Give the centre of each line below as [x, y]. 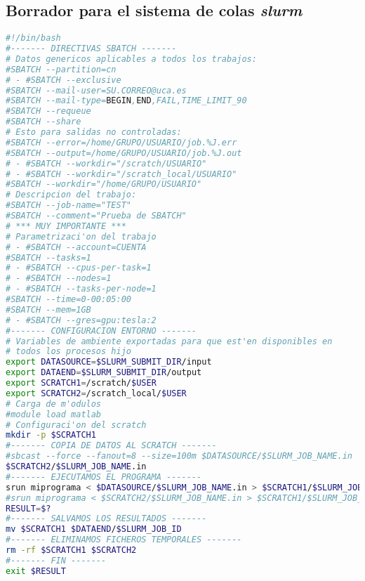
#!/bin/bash [33, 38]
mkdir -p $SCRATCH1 [51, 435]
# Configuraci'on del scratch [76, 425]
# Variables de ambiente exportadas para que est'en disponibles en [169, 341]
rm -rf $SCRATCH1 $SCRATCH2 [71, 550]
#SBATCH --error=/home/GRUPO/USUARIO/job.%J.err [121, 142]
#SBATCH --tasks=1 [48, 257]
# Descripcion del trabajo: [71, 195]
